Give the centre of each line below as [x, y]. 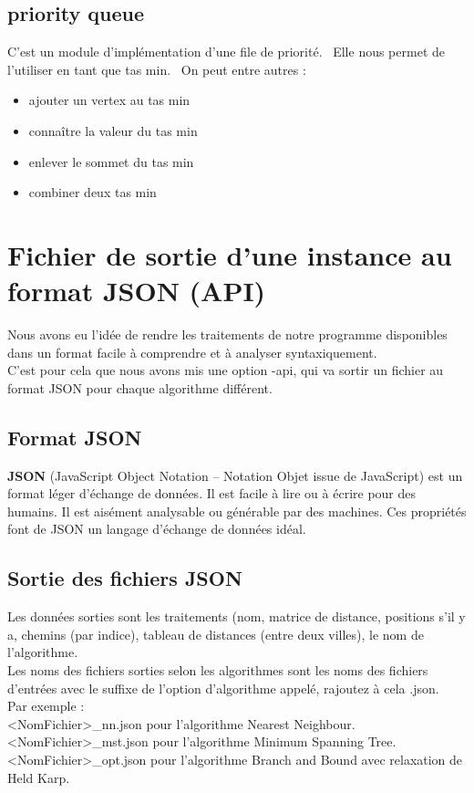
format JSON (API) [137, 291]
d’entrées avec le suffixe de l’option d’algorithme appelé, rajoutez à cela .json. [223, 688]
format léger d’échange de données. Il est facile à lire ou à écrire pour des [212, 493]
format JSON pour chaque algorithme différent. [140, 387]
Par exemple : [46, 706]
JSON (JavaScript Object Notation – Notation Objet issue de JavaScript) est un [235, 475]
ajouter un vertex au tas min [109, 100]
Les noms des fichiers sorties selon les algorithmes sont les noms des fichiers [218, 670]
